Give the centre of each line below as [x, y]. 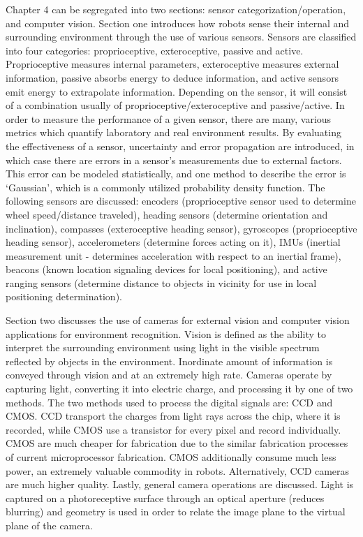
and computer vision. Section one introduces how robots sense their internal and [178, 23]
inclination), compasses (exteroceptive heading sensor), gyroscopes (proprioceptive [181, 228]
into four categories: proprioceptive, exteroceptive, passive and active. [155, 50]
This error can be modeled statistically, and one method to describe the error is [176, 174]
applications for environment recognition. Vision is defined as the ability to [166, 333]
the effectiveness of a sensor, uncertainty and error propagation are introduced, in [180, 146]
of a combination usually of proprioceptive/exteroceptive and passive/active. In [175, 105]
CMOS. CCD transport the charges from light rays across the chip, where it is [173, 416]
